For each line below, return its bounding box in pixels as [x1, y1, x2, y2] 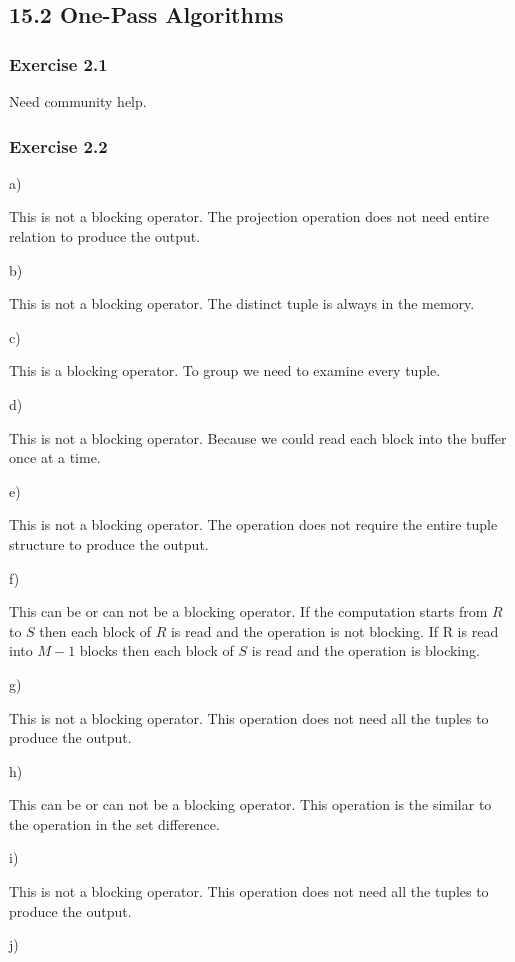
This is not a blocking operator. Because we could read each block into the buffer [9, 427, 507, 448]
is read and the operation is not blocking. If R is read [170, 620, 499, 641]
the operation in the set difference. [9, 813, 220, 834]
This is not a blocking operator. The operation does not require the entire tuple [9, 514, 498, 535]
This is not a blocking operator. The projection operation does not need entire [9, 206, 489, 227]
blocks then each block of [79, 640, 234, 661]
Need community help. [9, 91, 147, 111]
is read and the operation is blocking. [251, 640, 480, 661]
